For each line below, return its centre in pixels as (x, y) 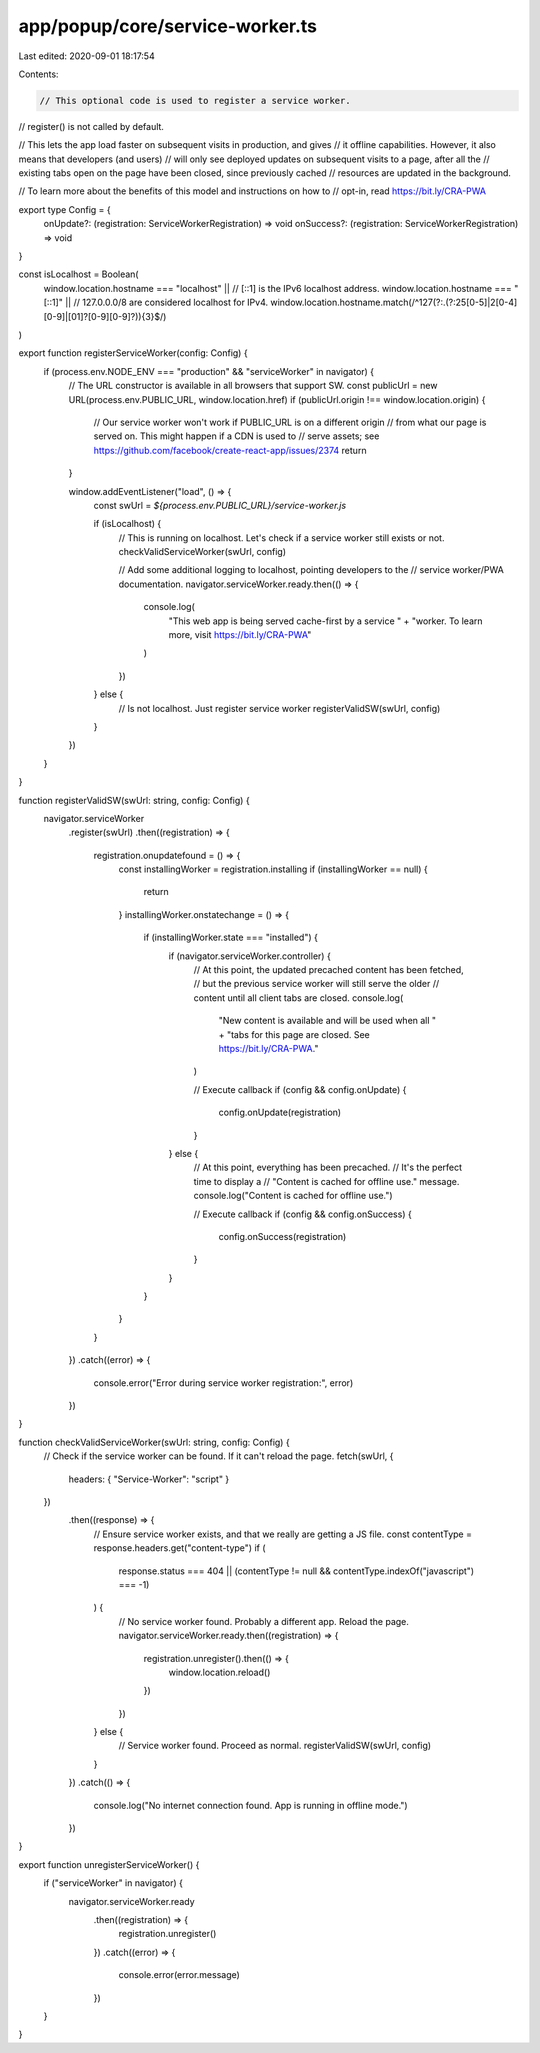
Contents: (38, 74)
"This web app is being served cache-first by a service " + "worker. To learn (325, 621)
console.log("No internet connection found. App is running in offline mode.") (251, 1805)
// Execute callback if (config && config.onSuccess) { (302, 1214)
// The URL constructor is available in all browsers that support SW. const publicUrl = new (253, 386)
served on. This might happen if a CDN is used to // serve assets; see (236, 436)
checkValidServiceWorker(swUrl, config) (202, 552)
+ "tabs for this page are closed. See (294, 1034)
